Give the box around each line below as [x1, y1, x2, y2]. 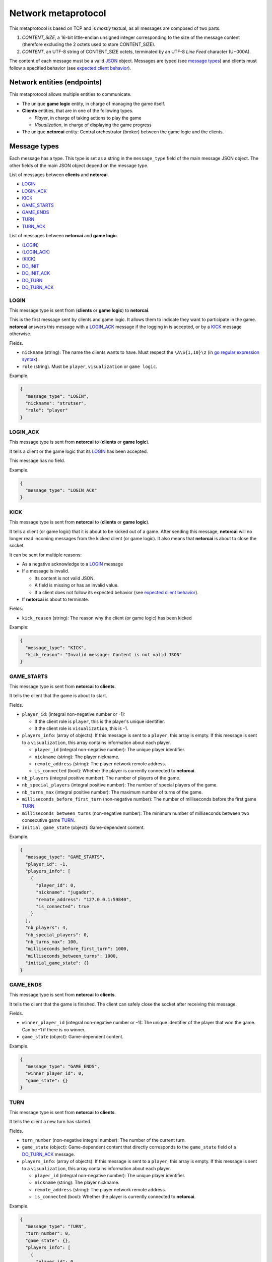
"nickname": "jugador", [36, 889, 95, 896]
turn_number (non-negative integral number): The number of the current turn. [22, 1137, 186, 1143]
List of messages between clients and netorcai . [9, 172, 109, 178]
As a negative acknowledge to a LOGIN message [22, 561, 123, 567]
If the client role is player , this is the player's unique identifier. [34, 718, 165, 724]
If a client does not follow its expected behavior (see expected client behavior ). [34, 589, 199, 595]
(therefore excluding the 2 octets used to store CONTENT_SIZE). [22, 41, 156, 47]
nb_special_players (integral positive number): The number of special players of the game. [22, 782, 218, 788]
